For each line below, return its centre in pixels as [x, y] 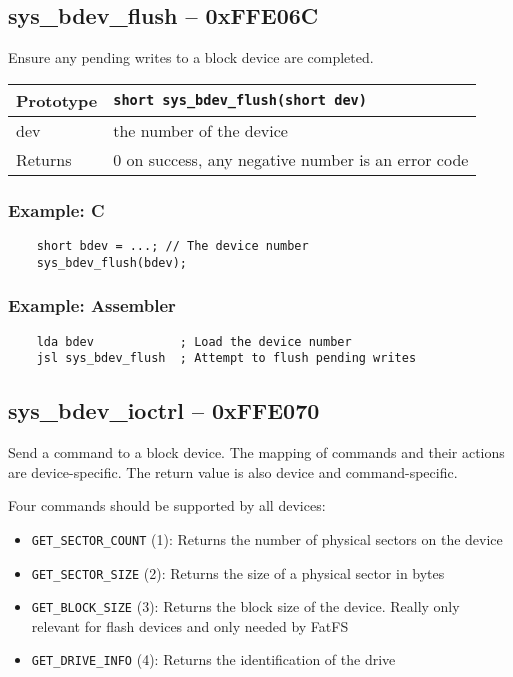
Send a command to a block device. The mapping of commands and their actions [256, 452]
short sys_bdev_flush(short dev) [240, 100]
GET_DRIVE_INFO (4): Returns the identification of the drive [213, 659]
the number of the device [200, 130]
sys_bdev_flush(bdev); [111, 262]
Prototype [57, 100]
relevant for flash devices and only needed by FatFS [190, 625]
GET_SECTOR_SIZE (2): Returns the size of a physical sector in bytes [238, 572]
